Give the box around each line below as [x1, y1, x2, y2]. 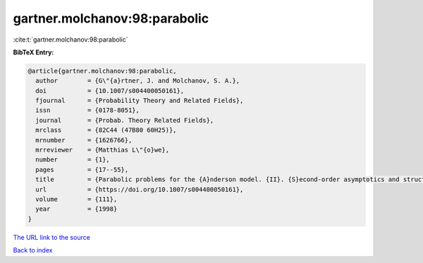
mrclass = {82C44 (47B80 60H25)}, [35, 126, 177, 134]
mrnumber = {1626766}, [35, 136, 133, 144]
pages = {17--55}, [35, 166, 129, 173]
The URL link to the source [13, 233, 91, 241]
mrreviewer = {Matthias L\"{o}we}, [35, 146, 169, 154]
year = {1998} [35, 205, 118, 213]
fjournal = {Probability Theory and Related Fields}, [35, 97, 244, 105]
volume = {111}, [35, 195, 118, 203]
